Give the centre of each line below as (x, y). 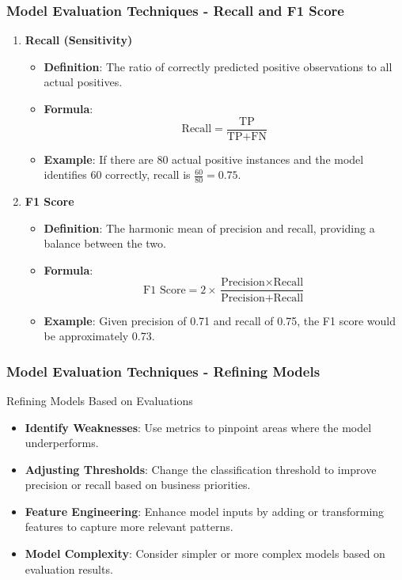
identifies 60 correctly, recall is (117, 174)
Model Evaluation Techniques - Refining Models (163, 371)
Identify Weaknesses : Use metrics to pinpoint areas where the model (198, 427)
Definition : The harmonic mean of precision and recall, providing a (209, 227)
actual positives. (83, 82)
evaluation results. (69, 569)
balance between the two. (105, 243)
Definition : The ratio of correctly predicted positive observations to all (218, 66)
